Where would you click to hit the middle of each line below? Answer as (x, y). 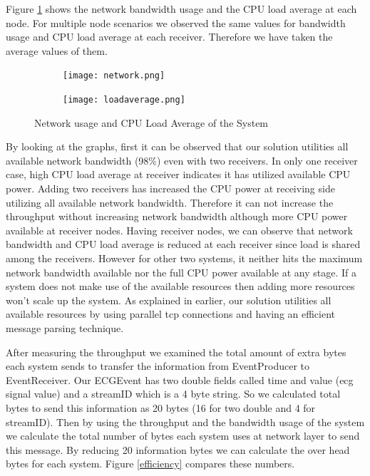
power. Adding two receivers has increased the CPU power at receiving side (170, 188)
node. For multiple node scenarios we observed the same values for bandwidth (176, 22)
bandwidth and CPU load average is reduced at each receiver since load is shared (183, 244)
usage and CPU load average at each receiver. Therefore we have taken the (169, 37)
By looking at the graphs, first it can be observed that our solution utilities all (177, 146)
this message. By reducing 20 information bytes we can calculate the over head (178, 449)
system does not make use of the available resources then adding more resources (180, 286)
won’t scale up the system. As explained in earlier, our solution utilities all (169, 300)
